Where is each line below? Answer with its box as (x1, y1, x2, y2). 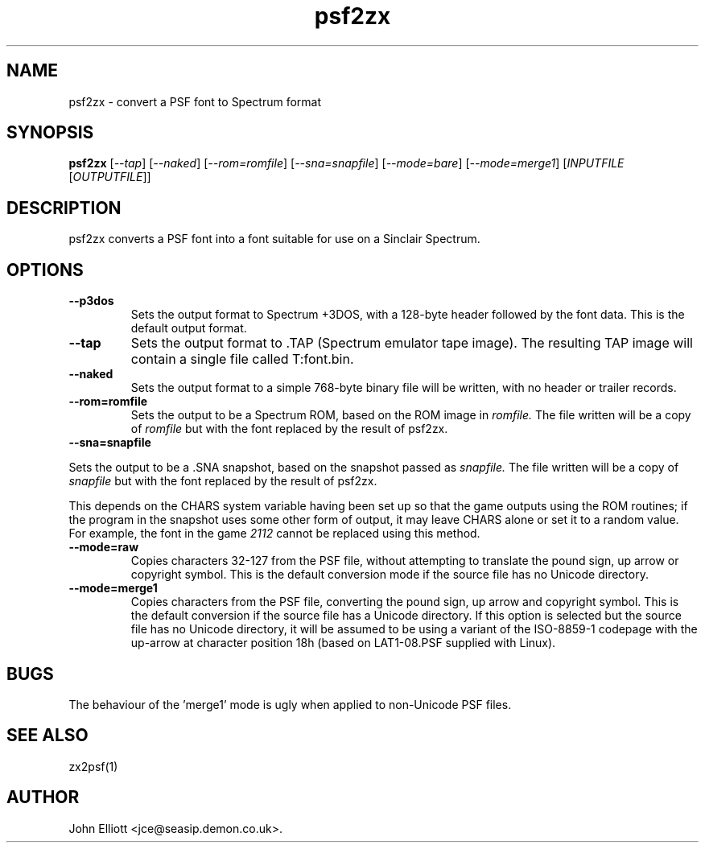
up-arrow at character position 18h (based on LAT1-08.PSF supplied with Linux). (130, 636, 556, 650)
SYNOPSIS (6, 122, 94, 143)
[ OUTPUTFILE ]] (68, 170, 151, 184)
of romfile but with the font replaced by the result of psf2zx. (130, 422, 448, 436)
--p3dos (68, 294, 114, 308)
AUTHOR (6, 787, 80, 808)
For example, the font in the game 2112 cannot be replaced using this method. (68, 526, 480, 541)
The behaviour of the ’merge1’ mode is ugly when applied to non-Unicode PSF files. (68, 697, 512, 711)
